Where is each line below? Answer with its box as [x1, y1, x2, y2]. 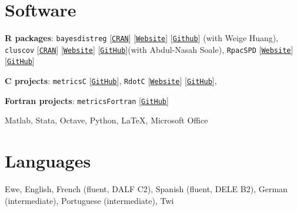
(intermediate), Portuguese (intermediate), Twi [5, 194, 174, 206]
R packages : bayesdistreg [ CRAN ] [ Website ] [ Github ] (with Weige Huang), [5, 32, 279, 44]
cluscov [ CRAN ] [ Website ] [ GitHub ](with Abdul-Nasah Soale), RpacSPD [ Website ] [5, 43, 293, 55]
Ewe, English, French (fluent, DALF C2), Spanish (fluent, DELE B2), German [5, 183, 288, 195]
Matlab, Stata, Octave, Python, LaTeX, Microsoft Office [5, 114, 208, 126]
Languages [5, 149, 91, 173]
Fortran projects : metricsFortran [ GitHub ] [5, 94, 169, 106]
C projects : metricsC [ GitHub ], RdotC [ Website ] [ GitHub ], [5, 75, 217, 87]
